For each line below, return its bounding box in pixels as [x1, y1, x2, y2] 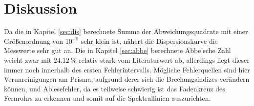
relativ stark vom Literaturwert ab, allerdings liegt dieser [79, 54, 250, 65]
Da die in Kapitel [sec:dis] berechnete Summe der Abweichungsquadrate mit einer [4, 26, 248, 36]
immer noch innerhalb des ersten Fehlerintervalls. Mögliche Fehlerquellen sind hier [4, 64, 250, 74]
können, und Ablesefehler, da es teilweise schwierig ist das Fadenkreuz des [4, 83, 225, 93]
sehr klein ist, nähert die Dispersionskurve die [81, 35, 218, 46]
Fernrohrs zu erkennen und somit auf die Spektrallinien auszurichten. [4, 93, 211, 103]
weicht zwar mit [4, 54, 52, 65]
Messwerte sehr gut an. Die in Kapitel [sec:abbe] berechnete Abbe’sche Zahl [4, 45, 231, 55]
